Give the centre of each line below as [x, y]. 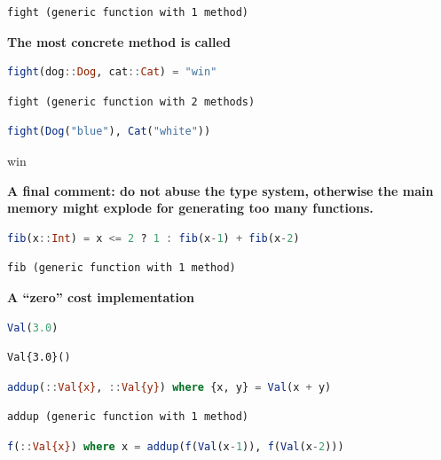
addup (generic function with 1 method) [128, 417]
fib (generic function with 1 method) [122, 268]
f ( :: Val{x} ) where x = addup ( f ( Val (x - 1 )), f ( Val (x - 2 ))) [176, 446]
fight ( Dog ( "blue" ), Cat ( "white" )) [109, 132]
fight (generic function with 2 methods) [131, 101]
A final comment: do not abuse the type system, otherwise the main [220, 190]
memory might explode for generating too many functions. [190, 208]
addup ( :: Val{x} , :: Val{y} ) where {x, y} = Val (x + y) [169, 387]
